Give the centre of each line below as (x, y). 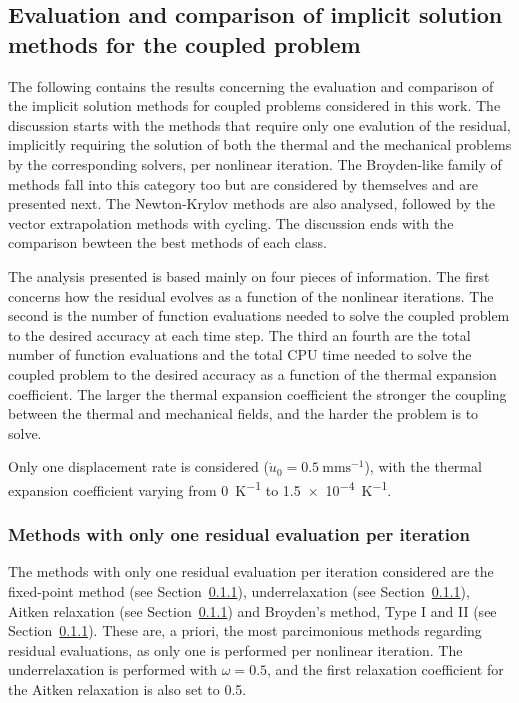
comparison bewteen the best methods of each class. (167, 242)
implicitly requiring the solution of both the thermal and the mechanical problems (260, 144)
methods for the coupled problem (184, 43)
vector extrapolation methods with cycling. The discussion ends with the (231, 222)
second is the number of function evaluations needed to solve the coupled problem (259, 315)
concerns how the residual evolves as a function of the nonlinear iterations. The (251, 295)
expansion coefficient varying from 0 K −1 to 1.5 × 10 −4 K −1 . (200, 488)
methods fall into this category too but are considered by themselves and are (243, 183)
